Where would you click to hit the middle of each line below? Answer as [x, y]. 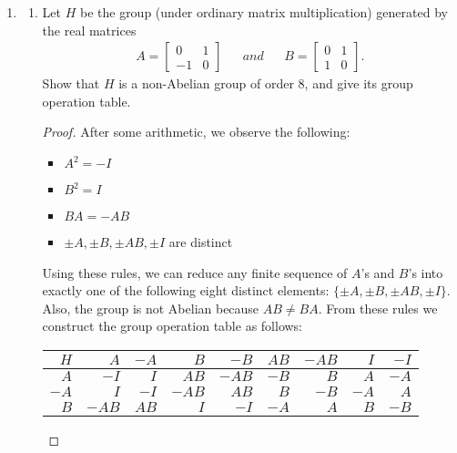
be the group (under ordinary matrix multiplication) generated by [264, 12]
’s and [378, 272]
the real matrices [89, 30]
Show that [71, 83]
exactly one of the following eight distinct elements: [186, 290]
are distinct [201, 242]
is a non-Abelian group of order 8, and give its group [266, 83]
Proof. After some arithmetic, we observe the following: [196, 132]
